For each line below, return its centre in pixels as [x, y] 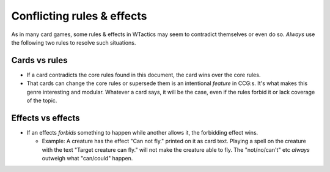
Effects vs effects [46, 118]
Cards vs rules [39, 60]
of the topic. [42, 100]
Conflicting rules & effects [79, 16]
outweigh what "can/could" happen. [87, 159]
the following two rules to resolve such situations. [74, 42]
